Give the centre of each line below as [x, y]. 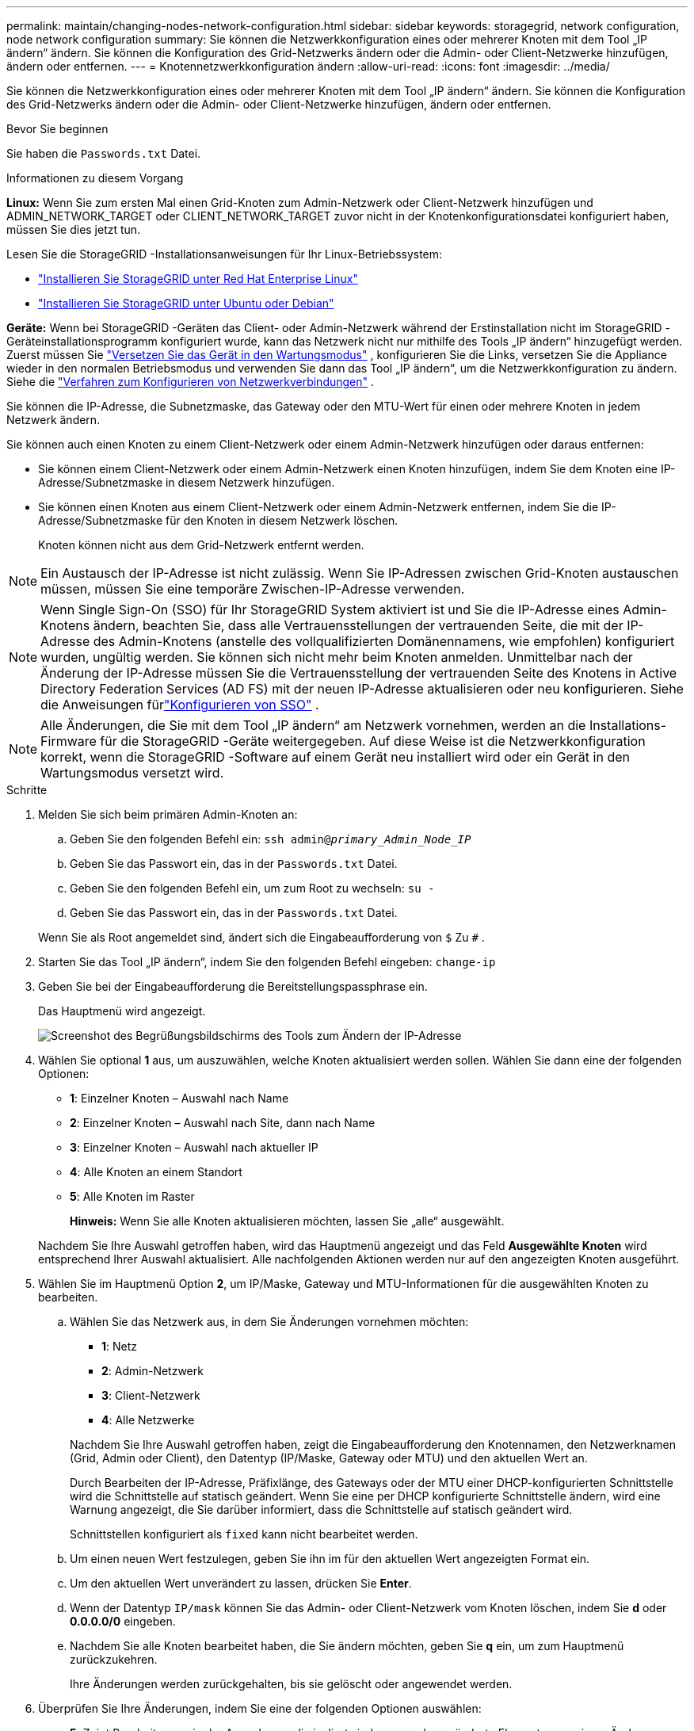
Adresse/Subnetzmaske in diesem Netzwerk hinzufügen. [187, 482]
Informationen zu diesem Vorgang [95, 178]
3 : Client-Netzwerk [151, 1395]
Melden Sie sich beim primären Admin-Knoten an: [168, 814]
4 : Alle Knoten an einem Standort [156, 1172]
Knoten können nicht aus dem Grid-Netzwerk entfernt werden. [201, 545]
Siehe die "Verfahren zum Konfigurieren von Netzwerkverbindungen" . [191, 382]
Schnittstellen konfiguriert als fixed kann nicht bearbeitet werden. [244, 1534]
